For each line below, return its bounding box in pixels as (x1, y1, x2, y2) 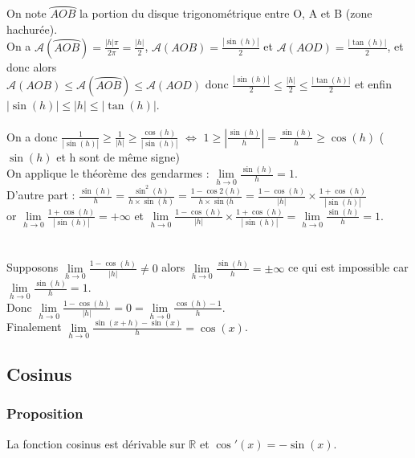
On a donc (6, 128, 58, 145)
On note (6, 5, 47, 22)
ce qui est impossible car (288, 259, 409, 276)
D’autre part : (6, 186, 75, 203)
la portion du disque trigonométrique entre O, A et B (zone (79, 5, 372, 22)
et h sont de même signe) (56, 149, 180, 166)
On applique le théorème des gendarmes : (6, 165, 210, 182)
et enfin (355, 76, 392, 92)
